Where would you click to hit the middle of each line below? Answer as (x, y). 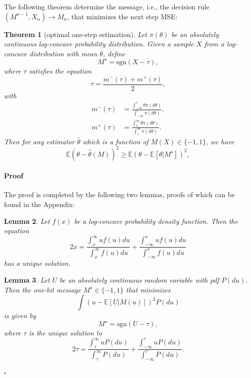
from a (214, 44)
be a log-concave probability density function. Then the (156, 221)
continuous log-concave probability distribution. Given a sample (99, 44)
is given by (20, 315)
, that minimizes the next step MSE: (122, 16)
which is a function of (115, 141)
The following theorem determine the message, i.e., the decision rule (107, 6)
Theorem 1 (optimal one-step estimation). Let (76, 34)
